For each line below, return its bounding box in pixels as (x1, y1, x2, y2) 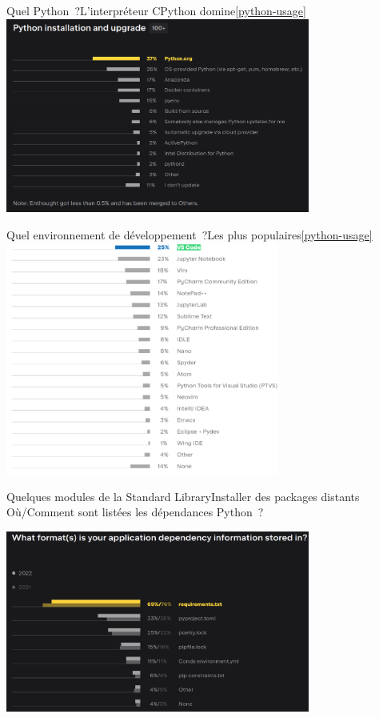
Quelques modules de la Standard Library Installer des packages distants (6, 487, 360, 504)
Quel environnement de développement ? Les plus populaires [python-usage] (6, 226, 373, 243)
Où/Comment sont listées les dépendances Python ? (6, 503, 264, 520)
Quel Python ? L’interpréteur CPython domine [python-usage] (6, 2, 306, 18)
